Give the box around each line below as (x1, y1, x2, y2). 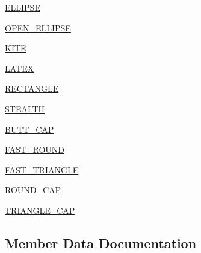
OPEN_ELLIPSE (5, 21, 71, 34)
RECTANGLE (5, 82, 59, 95)
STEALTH (5, 102, 45, 115)
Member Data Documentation (5, 233, 197, 252)
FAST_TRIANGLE (5, 163, 79, 176)
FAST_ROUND (5, 143, 64, 156)
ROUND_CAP (5, 184, 61, 196)
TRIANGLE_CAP (5, 203, 75, 216)
